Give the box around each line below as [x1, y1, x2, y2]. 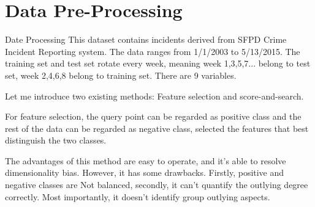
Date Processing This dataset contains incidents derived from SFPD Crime [5, 33, 287, 46]
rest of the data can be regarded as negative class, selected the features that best [5, 122, 309, 134]
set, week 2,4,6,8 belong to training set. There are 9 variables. [5, 68, 237, 81]
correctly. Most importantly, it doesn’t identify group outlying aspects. [5, 190, 270, 203]
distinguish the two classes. [5, 134, 107, 147]
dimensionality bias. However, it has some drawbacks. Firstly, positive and [5, 166, 284, 179]
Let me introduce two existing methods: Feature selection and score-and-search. [5, 89, 304, 102]
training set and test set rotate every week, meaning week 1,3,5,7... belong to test [5, 57, 311, 70]
